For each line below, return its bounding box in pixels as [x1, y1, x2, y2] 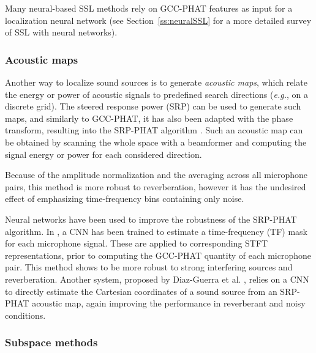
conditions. [5, 308, 46, 321]
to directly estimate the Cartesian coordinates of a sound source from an [5, 284, 277, 297]
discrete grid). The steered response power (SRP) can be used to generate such [5, 100, 301, 113]
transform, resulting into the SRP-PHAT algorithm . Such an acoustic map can [5, 124, 303, 136]
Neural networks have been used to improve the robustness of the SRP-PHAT [5, 212, 297, 225]
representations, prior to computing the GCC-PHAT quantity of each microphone [5, 248, 311, 261]
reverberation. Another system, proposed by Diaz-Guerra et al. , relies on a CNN [5, 272, 309, 285]
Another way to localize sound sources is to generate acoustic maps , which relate [5, 76, 307, 88]
